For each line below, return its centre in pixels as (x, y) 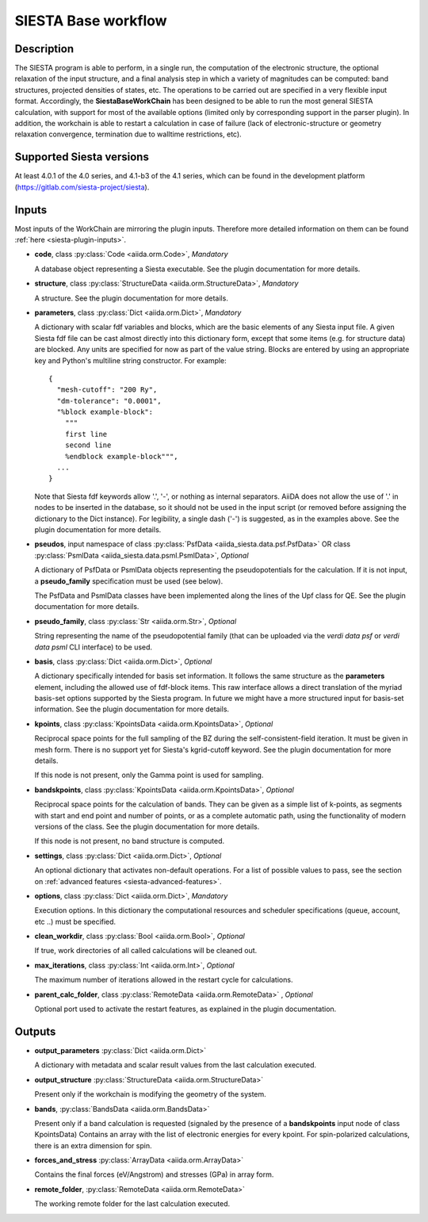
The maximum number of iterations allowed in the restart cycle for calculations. (164, 980)
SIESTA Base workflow (91, 21)
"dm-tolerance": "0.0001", (109, 401)
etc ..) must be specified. (75, 921)
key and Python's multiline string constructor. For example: (131, 360)
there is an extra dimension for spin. (93, 1145)
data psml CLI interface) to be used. (94, 647)
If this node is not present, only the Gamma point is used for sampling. (149, 775)
